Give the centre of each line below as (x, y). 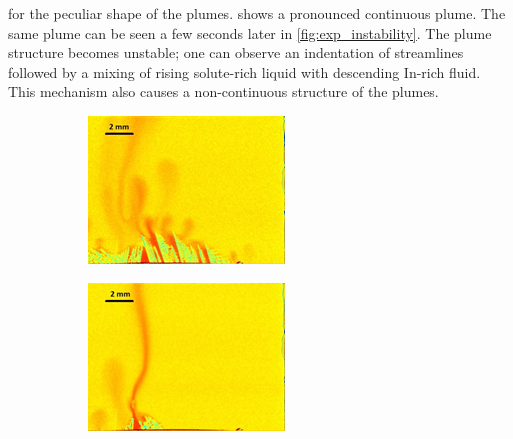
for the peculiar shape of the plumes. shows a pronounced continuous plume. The (257, 13)
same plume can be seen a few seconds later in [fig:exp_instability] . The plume (250, 32)
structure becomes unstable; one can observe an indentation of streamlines (236, 52)
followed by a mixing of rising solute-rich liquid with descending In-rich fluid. (244, 71)
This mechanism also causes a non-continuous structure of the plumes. (223, 91)
